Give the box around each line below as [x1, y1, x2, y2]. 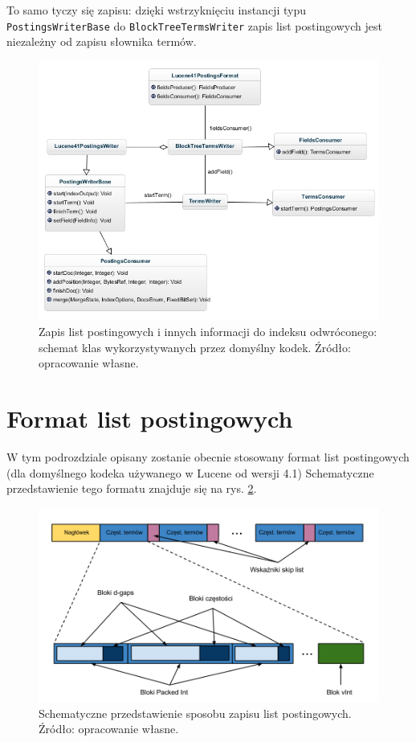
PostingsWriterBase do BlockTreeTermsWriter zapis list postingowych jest [6, 17, 382, 34]
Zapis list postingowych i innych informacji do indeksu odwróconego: [39, 323, 377, 340]
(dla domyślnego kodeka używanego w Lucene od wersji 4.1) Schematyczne [6, 464, 374, 481]
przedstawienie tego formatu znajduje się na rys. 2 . [6, 480, 257, 497]
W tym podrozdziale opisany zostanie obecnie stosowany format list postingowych [6, 448, 410, 465]
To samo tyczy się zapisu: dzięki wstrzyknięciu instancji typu [6, 2, 306, 18]
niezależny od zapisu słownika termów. [6, 33, 197, 50]
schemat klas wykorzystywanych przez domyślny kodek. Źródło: [39, 338, 351, 355]
